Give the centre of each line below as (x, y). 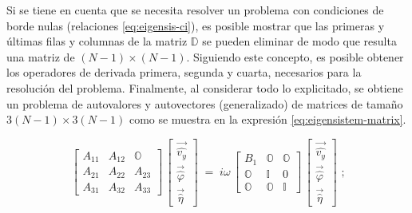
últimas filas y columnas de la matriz (97, 41)
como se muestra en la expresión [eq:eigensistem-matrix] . (267, 119)
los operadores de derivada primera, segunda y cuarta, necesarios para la (184, 72)
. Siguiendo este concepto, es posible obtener (295, 56)
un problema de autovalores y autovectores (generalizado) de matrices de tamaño (205, 103)
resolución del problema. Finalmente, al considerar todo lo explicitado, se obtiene (205, 87)
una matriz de (41, 56)
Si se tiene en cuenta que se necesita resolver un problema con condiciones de (195, 10)
